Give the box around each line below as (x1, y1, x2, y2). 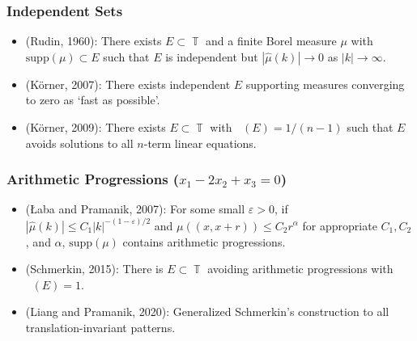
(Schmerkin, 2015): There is (25, 260, 164, 277)
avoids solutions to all (25, 134, 134, 151)
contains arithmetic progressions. (122, 233, 286, 250)
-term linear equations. (143, 134, 257, 151)
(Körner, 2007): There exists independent (25, 75, 231, 92)
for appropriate (302, 217, 377, 234)
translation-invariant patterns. (25, 318, 176, 335)
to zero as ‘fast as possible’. (25, 91, 160, 108)
